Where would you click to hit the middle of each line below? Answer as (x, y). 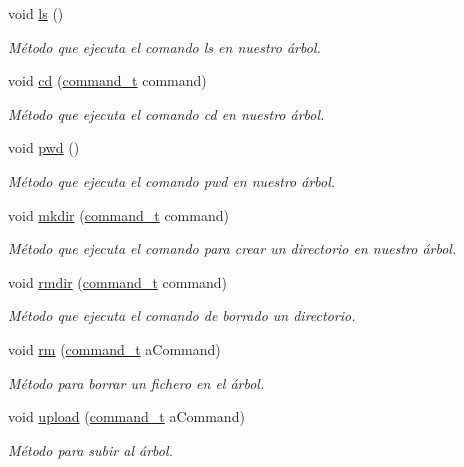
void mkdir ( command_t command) (118, 214)
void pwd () (44, 147)
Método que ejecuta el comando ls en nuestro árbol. (164, 46)
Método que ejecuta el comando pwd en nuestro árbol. (172, 180)
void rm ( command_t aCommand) (114, 348)
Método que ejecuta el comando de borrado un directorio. (182, 315)
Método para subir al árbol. (90, 449)
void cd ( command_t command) (107, 80)
